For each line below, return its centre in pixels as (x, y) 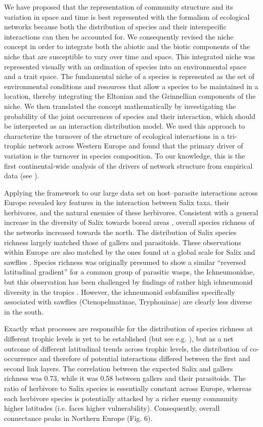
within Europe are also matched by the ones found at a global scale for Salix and (130, 252)
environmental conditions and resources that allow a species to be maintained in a (131, 86)
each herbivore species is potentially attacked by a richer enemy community (121, 398)
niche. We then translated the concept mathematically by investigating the (120, 106)
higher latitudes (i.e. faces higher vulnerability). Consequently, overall (112, 408)
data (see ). (22, 176)
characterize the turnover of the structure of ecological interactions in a (115, 135)
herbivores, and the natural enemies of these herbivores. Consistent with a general (131, 212)
